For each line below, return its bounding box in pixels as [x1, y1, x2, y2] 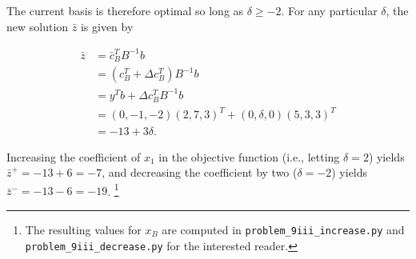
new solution [6, 18, 69, 34]
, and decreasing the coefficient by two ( [102, 164, 298, 181]
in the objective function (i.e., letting [158, 148, 340, 165]
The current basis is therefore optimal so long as [6, 2, 244, 18]
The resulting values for [25, 221, 142, 237]
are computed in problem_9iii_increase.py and [162, 221, 405, 237]
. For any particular [281, 2, 378, 18]
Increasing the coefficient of [6, 148, 141, 165]
